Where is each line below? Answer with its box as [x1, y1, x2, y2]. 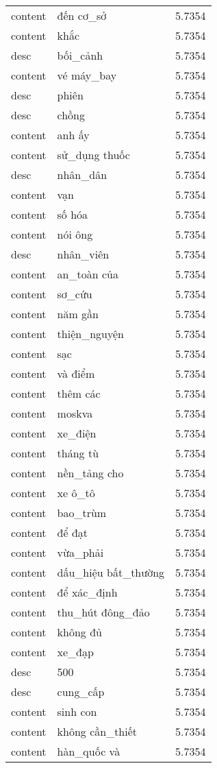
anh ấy [57, 127, 90, 143]
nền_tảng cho [57, 465, 124, 481]
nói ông [57, 226, 93, 242]
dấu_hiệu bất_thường [57, 564, 165, 580]
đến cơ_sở [57, 8, 107, 23]
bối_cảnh [57, 47, 103, 63]
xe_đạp [57, 644, 94, 660]
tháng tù [57, 445, 99, 461]
